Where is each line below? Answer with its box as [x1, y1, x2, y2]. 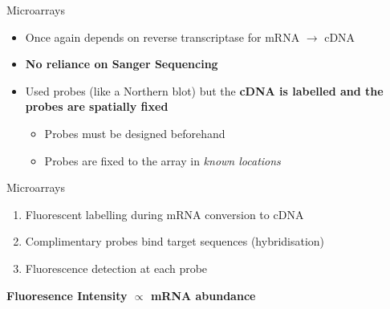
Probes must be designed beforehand [44, 124, 225, 141]
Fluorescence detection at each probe [25, 259, 208, 276]
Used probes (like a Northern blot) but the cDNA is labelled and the [25, 82, 384, 99]
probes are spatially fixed [25, 98, 169, 115]
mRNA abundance [150, 287, 256, 303]
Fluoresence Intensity [6, 287, 128, 303]
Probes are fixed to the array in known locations [44, 152, 281, 169]
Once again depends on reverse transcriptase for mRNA [25, 28, 300, 45]
